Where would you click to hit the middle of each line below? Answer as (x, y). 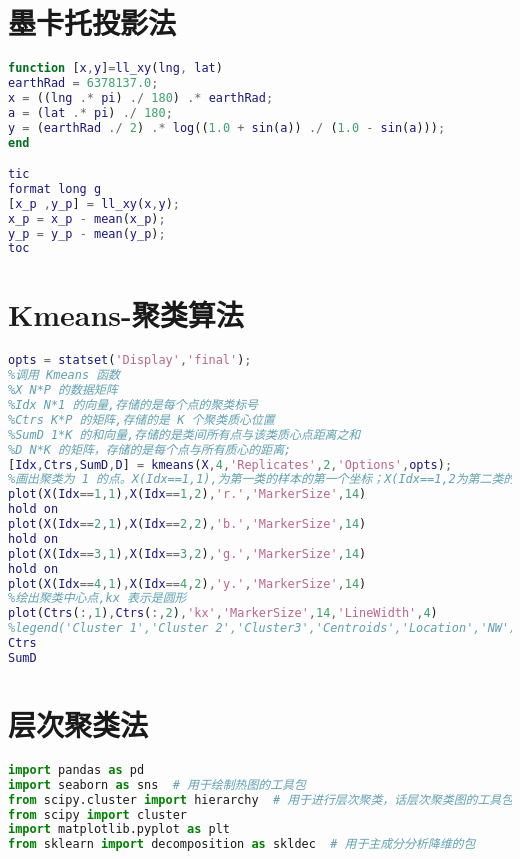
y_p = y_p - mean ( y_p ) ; (87, 233)
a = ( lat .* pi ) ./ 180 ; (90, 112)
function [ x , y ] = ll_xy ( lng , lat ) (115, 68)
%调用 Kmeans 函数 (64, 375)
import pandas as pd (76, 769)
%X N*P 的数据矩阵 (63, 390)
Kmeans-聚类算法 (126, 314)
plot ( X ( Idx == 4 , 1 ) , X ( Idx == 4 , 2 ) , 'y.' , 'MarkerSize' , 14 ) (187, 583)
